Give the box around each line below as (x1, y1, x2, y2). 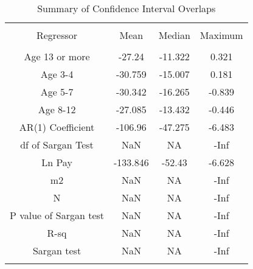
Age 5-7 (40, 85, 74, 99)
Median (158, 28, 190, 42)
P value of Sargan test (10, 208, 105, 222)
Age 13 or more (24, 49, 90, 63)
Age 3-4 (40, 67, 74, 81)
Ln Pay (41, 155, 72, 169)
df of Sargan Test (20, 138, 94, 152)
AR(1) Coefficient (19, 120, 95, 134)
